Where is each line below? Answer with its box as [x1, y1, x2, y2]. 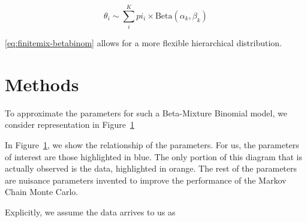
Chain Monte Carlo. [5, 185, 79, 198]
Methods [5, 71, 79, 96]
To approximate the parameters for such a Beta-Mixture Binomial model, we [5, 106, 287, 119]
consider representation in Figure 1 [5, 118, 134, 131]
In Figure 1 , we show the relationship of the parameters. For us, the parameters [5, 139, 299, 151]
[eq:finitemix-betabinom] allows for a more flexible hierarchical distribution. [5, 37, 282, 49]
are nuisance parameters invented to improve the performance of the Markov [5, 173, 287, 186]
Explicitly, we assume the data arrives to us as [5, 206, 176, 218]
